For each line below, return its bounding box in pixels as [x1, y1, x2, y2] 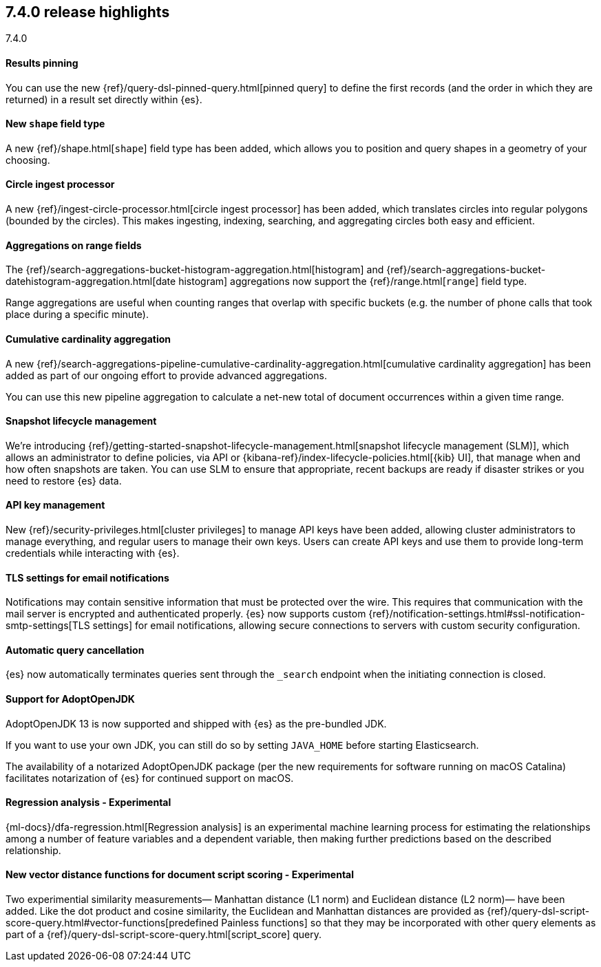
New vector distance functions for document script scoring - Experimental [6, 869, 355, 881]
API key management [6, 499, 105, 511]
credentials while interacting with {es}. [6, 546, 180, 559]
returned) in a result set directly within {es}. [6, 93, 202, 105]
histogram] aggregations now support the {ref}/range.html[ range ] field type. [178, 275, 527, 288]
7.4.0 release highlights [6, 3, 170, 21]
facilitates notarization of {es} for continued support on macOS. [6, 772, 294, 784]
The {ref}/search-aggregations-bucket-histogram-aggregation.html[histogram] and [6, 264, 384, 276]
